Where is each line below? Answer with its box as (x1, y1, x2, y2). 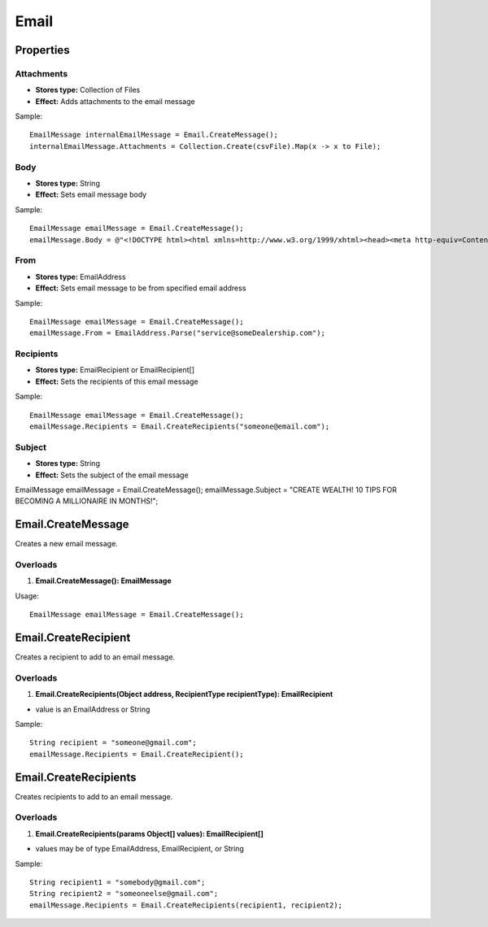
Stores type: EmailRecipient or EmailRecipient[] (35, 365, 195, 375)
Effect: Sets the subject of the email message (35, 470, 189, 480)
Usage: (15, 590, 40, 601)
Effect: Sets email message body (35, 189, 147, 199)
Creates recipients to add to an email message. (15, 791, 173, 801)
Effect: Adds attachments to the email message (35, 96, 195, 106)
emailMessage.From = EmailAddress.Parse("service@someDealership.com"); (29, 329, 325, 337)
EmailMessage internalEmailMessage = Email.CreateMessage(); (29, 130, 278, 140)
